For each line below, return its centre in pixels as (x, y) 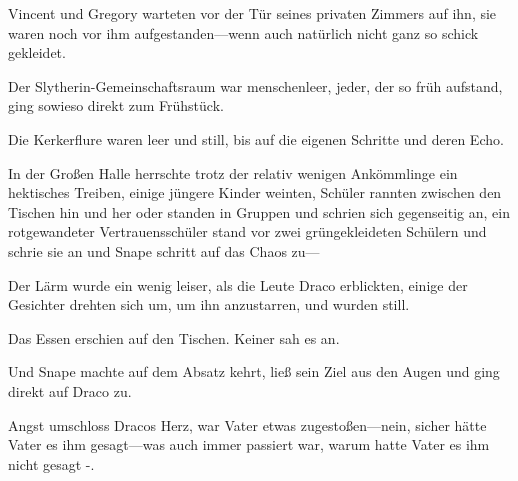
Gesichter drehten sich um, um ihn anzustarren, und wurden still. (209, 304)
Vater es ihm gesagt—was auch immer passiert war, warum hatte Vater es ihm (249, 444)
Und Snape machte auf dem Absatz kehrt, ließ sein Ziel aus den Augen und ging (254, 371)
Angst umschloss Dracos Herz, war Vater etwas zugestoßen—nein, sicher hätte (247, 424)
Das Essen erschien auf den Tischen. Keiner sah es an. (174, 337)
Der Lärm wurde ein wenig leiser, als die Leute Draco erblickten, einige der (238, 284)
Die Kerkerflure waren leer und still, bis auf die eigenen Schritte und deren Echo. (256, 138)
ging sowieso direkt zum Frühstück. (116, 105)
